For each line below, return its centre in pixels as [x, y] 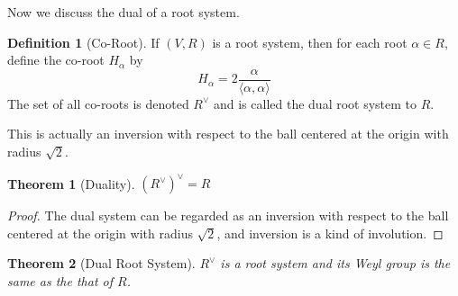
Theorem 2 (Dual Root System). [101, 263]
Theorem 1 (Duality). [71, 183]
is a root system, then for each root [310, 42]
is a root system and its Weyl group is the [335, 263]
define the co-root [56, 60]
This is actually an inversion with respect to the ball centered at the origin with [228, 134]
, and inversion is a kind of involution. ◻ [330, 233]
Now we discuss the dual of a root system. [124, 12]
